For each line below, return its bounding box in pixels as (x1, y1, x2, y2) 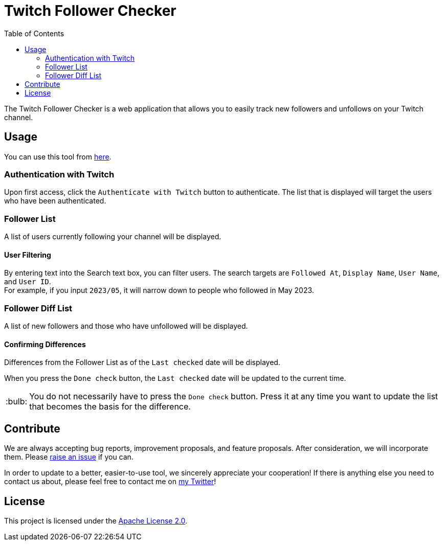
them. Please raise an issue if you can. (4, 452, 134, 462)
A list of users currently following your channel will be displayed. (4, 232, 221, 241)
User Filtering (4, 250, 51, 259)
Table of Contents (4, 29, 64, 38)
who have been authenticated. (4, 196, 106, 206)
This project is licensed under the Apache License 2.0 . (4, 516, 188, 525)
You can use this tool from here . (4, 152, 112, 161)
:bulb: (6, 396, 28, 407)
